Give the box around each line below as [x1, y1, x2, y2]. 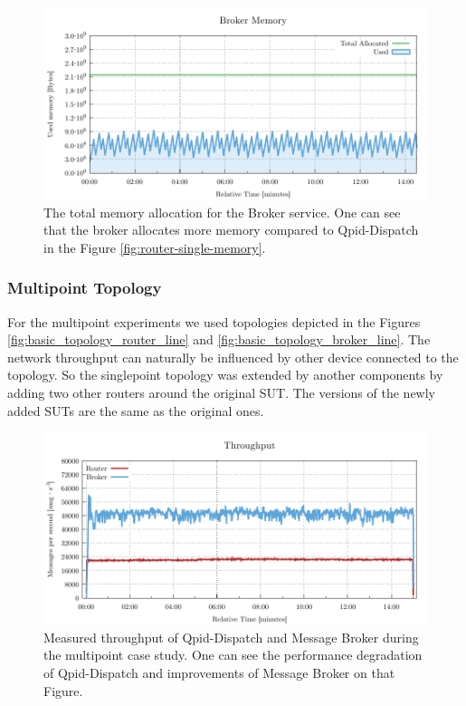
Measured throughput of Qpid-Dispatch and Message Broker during [43, 627, 419, 646]
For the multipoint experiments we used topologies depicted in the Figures [7, 312, 421, 331]
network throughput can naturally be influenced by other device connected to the [7, 347, 459, 366]
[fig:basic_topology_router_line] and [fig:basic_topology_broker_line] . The [7, 330, 431, 349]
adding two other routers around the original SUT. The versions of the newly [7, 382, 435, 401]
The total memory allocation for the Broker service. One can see [43, 202, 401, 221]
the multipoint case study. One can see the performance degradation [43, 645, 423, 664]
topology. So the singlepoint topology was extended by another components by [7, 365, 443, 384]
